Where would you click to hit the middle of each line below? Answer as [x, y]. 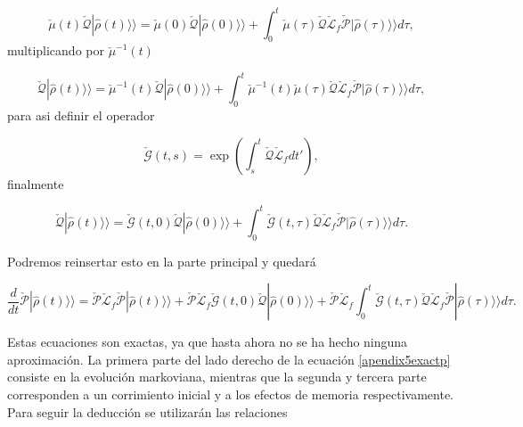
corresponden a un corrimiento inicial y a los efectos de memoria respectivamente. [230, 394]
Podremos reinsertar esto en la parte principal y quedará [162, 261]
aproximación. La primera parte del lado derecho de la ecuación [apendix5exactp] [229, 359]
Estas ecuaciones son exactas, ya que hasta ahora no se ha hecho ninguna [208, 342]
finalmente [36, 183]
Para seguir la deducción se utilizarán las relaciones [147, 411]
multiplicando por [56, 50]
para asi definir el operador [81, 115]
